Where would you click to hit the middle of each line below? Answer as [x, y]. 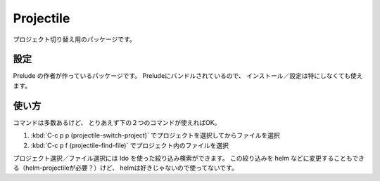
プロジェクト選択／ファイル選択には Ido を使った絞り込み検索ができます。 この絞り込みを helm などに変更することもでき [189, 158]
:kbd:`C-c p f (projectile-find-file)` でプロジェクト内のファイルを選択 [129, 145]
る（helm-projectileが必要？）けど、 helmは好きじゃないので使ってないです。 [126, 168]
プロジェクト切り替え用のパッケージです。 [75, 39]
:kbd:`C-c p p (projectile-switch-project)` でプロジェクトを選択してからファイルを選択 [156, 135]
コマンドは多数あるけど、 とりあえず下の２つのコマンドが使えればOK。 [117, 122]
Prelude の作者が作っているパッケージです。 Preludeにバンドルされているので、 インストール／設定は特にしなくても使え [188, 76]
